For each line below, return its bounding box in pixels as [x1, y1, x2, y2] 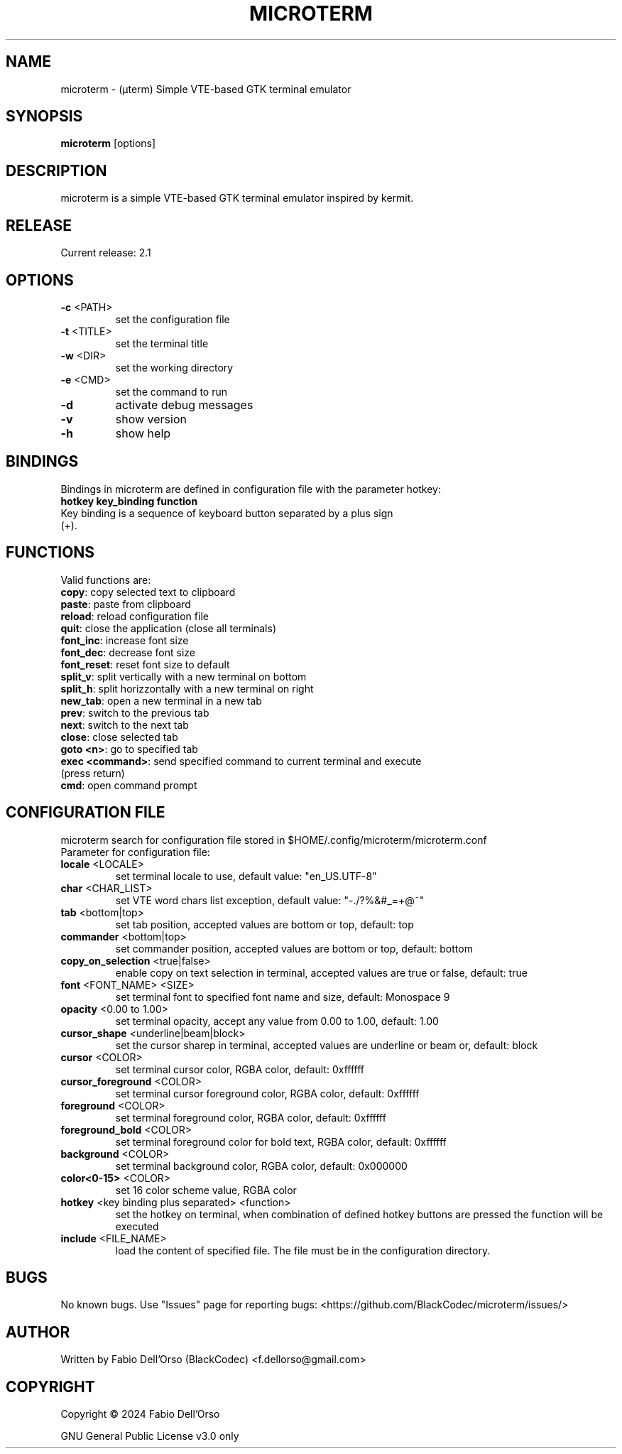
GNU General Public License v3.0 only [60, 1430, 239, 1443]
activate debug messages [115, 397, 253, 412]
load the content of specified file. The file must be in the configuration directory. [115, 1244, 491, 1257]
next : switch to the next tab [60, 718, 189, 731]
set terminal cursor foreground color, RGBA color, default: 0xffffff [115, 1087, 420, 1100]
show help [115, 425, 171, 440]
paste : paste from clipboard [60, 597, 191, 610]
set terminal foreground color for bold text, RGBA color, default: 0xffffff [115, 1135, 447, 1148]
